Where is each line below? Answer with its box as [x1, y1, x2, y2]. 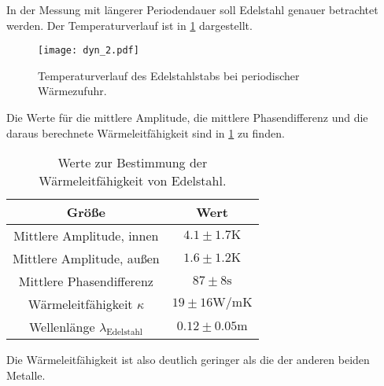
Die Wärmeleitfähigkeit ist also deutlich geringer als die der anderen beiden [6, 351, 370, 368]
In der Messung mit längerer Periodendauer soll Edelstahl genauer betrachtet [6, 2, 378, 17]
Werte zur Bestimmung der [57, 153, 208, 172]
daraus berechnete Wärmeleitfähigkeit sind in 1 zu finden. [6, 124, 285, 141]
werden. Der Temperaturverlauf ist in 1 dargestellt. [6, 17, 253, 33]
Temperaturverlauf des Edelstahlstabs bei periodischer [38, 67, 300, 83]
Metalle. [6, 366, 46, 383]
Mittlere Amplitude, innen [13, 226, 159, 245]
